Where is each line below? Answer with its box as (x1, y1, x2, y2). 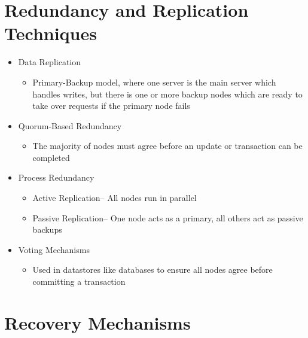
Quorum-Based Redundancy (18, 119, 122, 132)
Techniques (4, 21, 97, 45)
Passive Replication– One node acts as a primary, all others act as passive (32, 211, 303, 224)
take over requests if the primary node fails (32, 99, 190, 112)
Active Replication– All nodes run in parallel (32, 191, 197, 204)
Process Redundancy (18, 171, 94, 184)
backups (32, 223, 62, 236)
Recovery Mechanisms (4, 310, 191, 334)
